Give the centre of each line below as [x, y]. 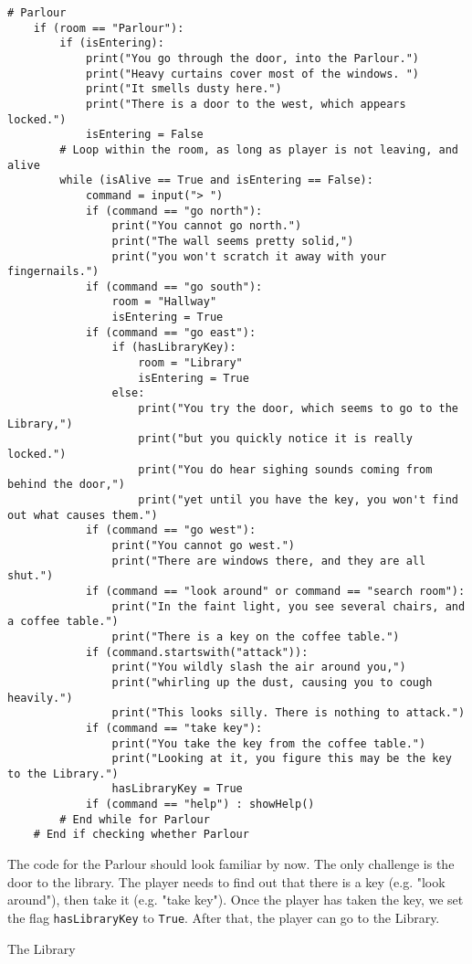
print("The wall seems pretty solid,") [233, 241]
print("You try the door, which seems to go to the [298, 409]
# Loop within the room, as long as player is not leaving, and [259, 149]
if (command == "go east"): [171, 332]
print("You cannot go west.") [203, 545]
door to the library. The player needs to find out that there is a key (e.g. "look [226, 881]
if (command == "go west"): [171, 530]
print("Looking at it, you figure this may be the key [282, 759]
